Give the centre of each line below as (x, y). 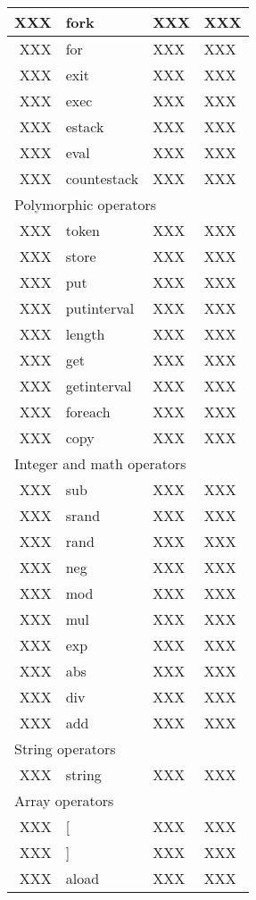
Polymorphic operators (86, 204)
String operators (65, 749)
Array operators (64, 800)
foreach (88, 412)
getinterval (99, 386)
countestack (102, 178)
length (85, 334)
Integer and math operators (100, 463)
